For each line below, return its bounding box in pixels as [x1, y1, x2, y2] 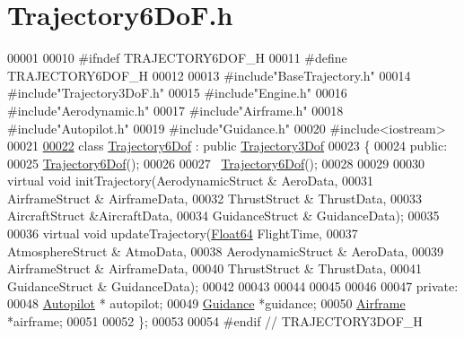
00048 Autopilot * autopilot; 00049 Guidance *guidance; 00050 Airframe [7, 294, 406, 313]
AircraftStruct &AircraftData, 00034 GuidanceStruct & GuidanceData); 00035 [7, 206, 440, 225]
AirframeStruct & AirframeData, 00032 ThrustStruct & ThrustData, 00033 [7, 188, 423, 207]
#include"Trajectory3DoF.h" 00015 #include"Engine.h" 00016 [7, 83, 347, 102]
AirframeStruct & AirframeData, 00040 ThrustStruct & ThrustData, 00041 [7, 259, 423, 278]
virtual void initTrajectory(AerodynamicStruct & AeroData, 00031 [7, 171, 374, 190]
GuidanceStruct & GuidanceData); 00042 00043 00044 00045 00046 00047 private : [7, 276, 459, 295]
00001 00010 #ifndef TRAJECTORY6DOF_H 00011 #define [7, 48, 347, 67]
